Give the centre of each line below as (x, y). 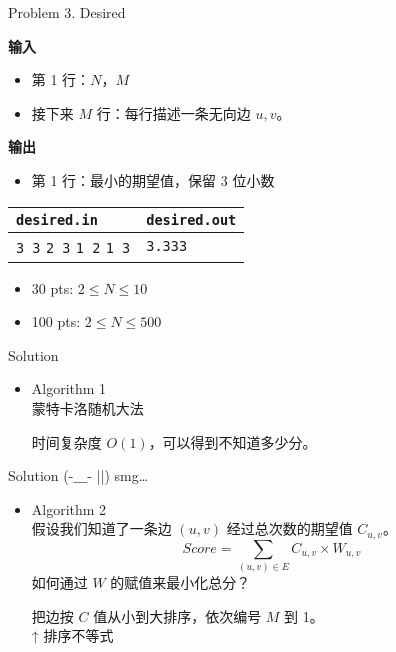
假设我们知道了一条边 (101, 528)
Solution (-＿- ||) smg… (78, 475)
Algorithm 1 (69, 388)
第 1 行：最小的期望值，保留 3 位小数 (153, 179)
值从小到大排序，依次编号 (177, 615)
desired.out (191, 219)
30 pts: (52, 287)
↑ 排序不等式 (72, 635)
